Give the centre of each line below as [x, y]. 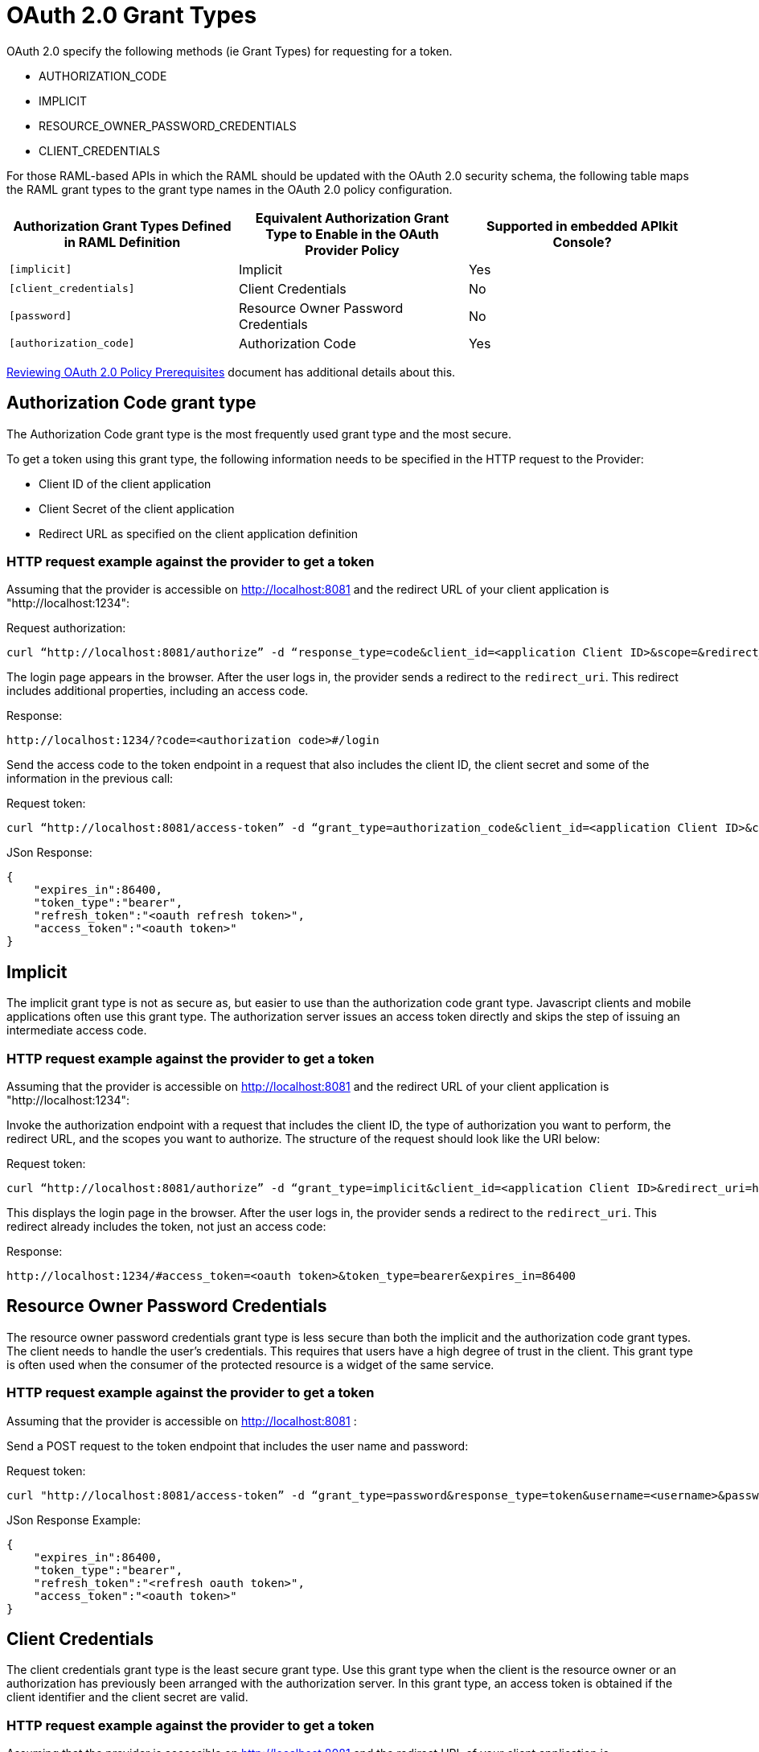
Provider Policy [352, 250]
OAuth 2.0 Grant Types [132, 15]
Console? [582, 242]
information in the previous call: [90, 779]
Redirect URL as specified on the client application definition [199, 533]
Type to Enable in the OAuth [352, 234]
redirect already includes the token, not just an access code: [166, 1226]
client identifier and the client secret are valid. [127, 1697]
